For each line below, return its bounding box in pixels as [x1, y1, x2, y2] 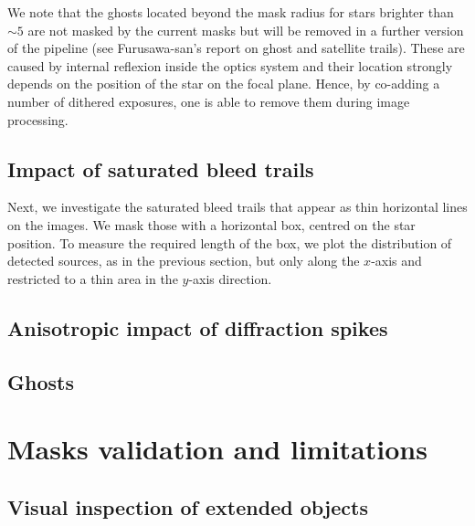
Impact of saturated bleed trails [7, 154, 314, 183]
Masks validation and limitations [7, 430, 427, 468]
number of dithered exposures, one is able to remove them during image [7, 91, 410, 110]
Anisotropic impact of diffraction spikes [7, 313, 388, 342]
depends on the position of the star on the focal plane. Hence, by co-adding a [7, 74, 440, 93]
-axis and [371, 251, 422, 270]
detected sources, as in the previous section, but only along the [7, 251, 360, 270]
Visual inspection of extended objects [7, 492, 368, 521]
